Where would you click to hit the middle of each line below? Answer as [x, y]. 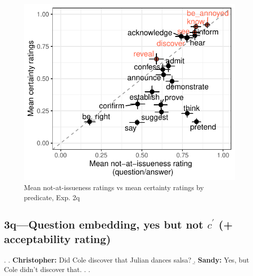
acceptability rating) [58, 238]
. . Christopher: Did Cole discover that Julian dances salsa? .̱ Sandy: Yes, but [127, 259]
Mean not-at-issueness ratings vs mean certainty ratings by [114, 187]
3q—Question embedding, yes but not [104, 224]
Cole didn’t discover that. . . [47, 269]
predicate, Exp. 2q [52, 197]
